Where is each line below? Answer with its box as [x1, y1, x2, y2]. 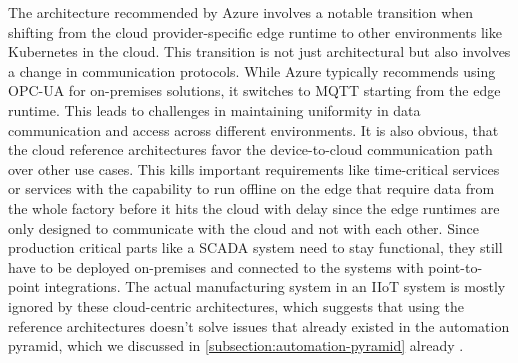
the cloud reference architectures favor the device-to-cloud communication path [8, 139, 493, 160]
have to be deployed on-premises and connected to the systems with [8, 256, 424, 277]
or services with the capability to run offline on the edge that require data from [8, 178, 495, 199]
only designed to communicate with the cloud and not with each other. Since [8, 217, 480, 238]
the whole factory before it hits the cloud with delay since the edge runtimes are [8, 197, 500, 218]
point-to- [428, 256, 483, 277]
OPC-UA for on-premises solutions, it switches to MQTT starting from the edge [8, 80, 501, 101]
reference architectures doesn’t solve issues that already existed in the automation [8, 315, 510, 336]
